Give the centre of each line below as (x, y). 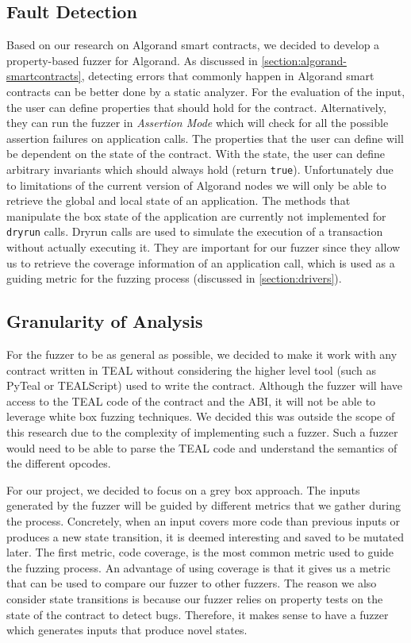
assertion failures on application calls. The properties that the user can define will (205, 138)
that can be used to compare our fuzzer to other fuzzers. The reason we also (192, 583)
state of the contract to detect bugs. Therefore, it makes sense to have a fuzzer (198, 614)
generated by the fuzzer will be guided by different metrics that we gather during (204, 505)
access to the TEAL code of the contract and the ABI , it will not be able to (191, 400)
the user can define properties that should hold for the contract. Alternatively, (196, 107)
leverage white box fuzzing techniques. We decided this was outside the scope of (201, 416)
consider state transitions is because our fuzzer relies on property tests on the (195, 598)
